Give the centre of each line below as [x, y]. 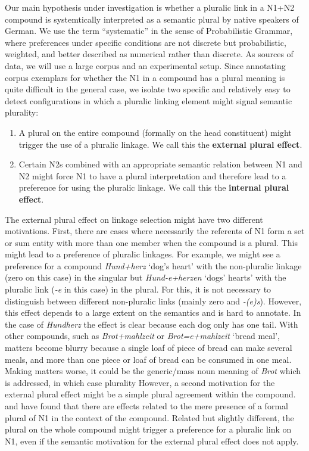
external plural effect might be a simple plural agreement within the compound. [150, 394]
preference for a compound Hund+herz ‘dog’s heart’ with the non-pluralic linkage [153, 265]
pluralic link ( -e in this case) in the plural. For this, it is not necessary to [138, 289]
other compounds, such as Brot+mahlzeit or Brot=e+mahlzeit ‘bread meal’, [142, 336]
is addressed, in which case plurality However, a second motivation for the [140, 382]
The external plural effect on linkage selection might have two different [134, 219]
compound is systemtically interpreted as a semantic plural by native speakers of [152, 19]
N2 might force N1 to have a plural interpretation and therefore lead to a [152, 175]
